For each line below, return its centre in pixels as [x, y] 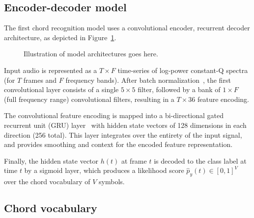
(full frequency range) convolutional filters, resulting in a [89, 99]
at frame [134, 160]
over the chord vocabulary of [47, 182]
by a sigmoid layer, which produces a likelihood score [104, 170]
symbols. [112, 182]
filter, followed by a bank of [179, 89]
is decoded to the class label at [200, 160]
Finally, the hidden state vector [51, 160]
